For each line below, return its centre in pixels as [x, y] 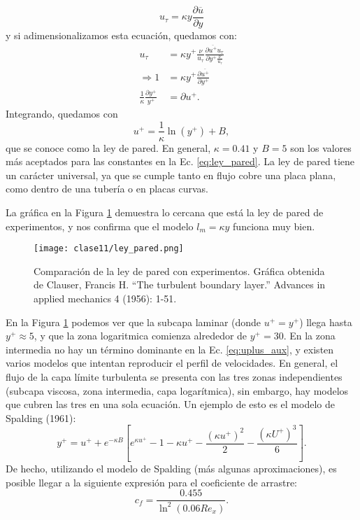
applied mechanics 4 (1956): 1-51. [105, 298]
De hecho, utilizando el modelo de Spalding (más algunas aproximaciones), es [171, 469]
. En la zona [309, 336]
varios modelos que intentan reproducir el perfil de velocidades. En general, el [172, 363]
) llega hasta [326, 322]
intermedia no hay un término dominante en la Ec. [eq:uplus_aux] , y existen [170, 349]
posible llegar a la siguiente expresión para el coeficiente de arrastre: [152, 482]
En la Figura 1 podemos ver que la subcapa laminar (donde [134, 322]
